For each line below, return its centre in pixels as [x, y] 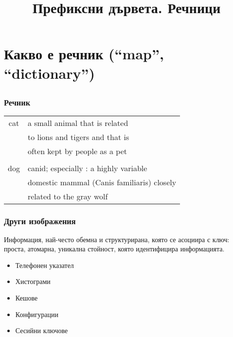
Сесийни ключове [42, 330]
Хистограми [33, 281]
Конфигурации [37, 314]
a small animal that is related [78, 123]
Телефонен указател [45, 265]
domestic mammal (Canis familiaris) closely [102, 182]
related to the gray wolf [68, 196]
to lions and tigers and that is [78, 137]
